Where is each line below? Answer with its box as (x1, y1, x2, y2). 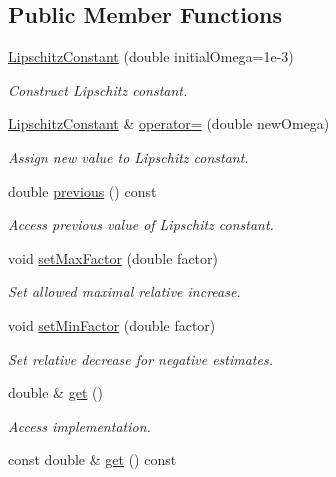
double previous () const (8, 180, 157, 201)
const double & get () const (8, 449, 177, 470)
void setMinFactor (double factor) (8, 314, 216, 335)
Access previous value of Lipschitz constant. (8, 214, 274, 235)
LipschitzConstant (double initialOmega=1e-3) (8, 46, 294, 67)
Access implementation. (8, 415, 151, 436)
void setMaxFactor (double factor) (8, 247, 219, 268)
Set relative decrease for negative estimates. (8, 348, 273, 369)
